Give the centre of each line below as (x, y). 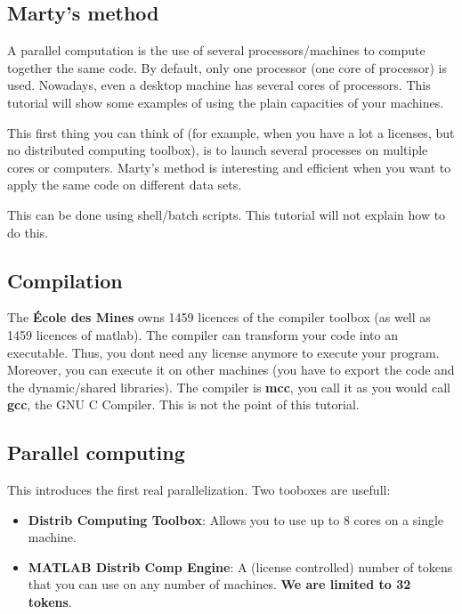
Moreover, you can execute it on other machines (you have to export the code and (231, 370)
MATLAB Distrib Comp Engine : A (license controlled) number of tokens (240, 566)
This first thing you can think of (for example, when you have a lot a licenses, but (231, 132)
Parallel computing (96, 452)
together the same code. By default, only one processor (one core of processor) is (227, 67)
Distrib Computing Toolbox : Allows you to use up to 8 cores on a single (236, 519)
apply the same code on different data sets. (125, 185)
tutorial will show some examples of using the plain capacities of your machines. (226, 102)
